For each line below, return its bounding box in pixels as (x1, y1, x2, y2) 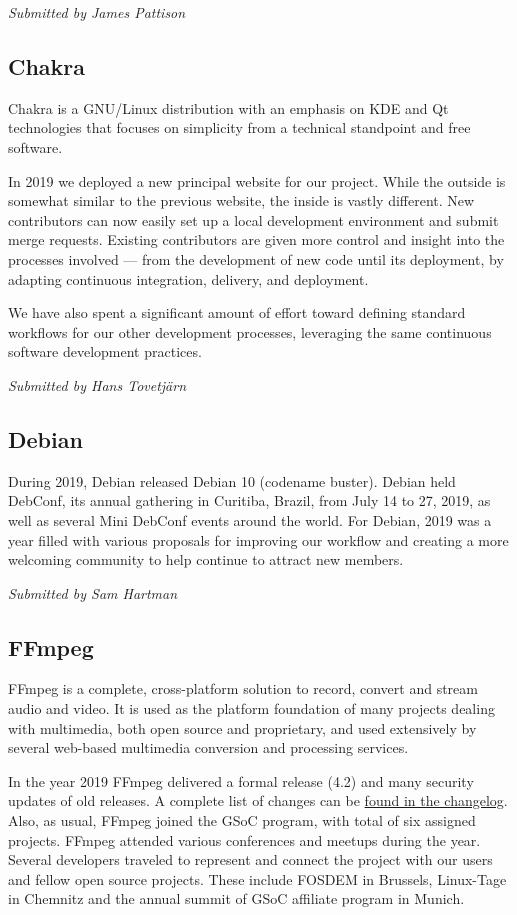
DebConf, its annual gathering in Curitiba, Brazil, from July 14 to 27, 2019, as (8, 490, 491, 511)
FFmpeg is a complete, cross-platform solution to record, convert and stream (8, 678, 478, 699)
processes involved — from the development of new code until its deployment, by (8, 248, 504, 269)
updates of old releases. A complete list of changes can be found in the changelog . (8, 790, 508, 811)
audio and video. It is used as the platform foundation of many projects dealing (8, 698, 495, 719)
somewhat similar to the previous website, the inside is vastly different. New (8, 190, 475, 211)
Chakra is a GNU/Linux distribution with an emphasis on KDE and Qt (8, 97, 449, 118)
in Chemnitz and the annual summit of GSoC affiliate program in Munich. (8, 888, 465, 909)
